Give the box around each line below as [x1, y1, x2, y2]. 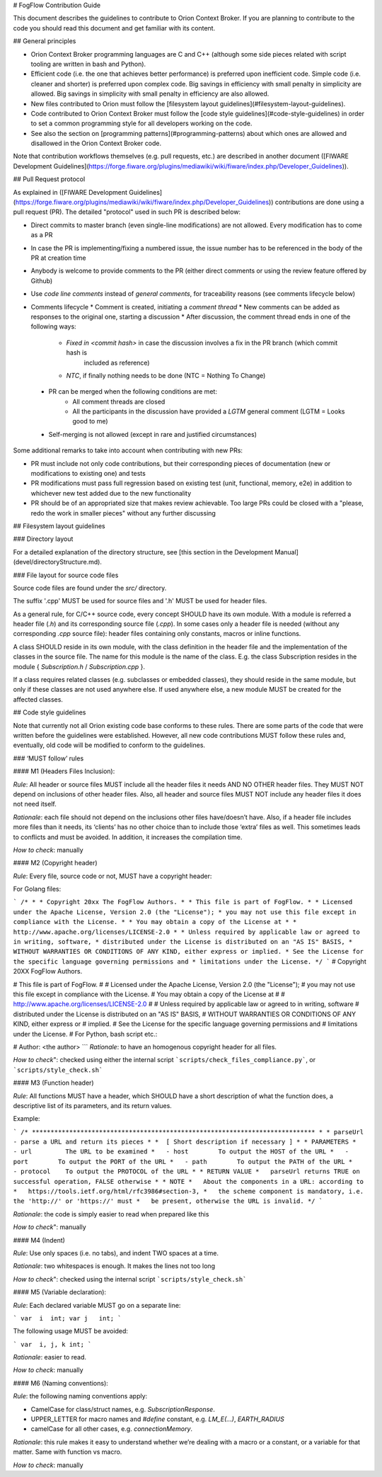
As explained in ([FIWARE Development [13, 188, 127, 196]
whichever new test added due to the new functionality [30, 489, 192, 497]
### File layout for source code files [13, 571, 119, 579]
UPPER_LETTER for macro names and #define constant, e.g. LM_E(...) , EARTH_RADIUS [30, 1415, 284, 1423]
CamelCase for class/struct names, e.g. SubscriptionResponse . [30, 1405, 215, 1413]
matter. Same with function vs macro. [13, 1448, 122, 1456]
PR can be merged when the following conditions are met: [48, 387, 217, 396]
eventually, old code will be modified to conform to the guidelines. [13, 741, 205, 750]
